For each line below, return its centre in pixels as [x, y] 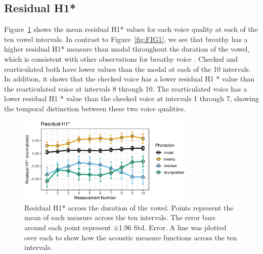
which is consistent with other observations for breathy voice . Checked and [121, 58]
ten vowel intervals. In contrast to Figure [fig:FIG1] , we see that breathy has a [126, 39]
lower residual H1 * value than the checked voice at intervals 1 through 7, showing [131, 98]
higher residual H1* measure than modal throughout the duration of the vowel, [127, 49]
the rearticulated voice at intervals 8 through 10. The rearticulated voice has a [126, 88]
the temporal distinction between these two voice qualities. [95, 108]
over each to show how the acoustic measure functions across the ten [131, 237]
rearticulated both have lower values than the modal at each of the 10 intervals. [127, 69]
